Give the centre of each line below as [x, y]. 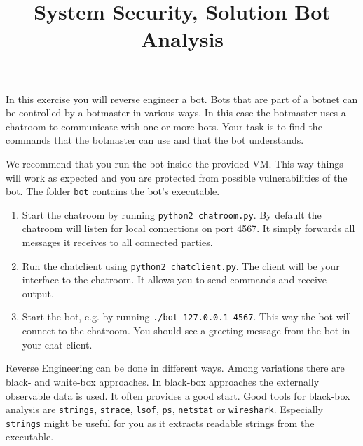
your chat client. [57, 344]
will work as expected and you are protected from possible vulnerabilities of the [177, 177]
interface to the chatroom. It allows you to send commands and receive [174, 279]
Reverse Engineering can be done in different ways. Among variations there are [175, 368]
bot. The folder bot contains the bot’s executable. [113, 191]
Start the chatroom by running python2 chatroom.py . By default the [172, 214]
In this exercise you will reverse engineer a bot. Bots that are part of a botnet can [182, 99]
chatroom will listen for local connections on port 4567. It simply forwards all [189, 228]
